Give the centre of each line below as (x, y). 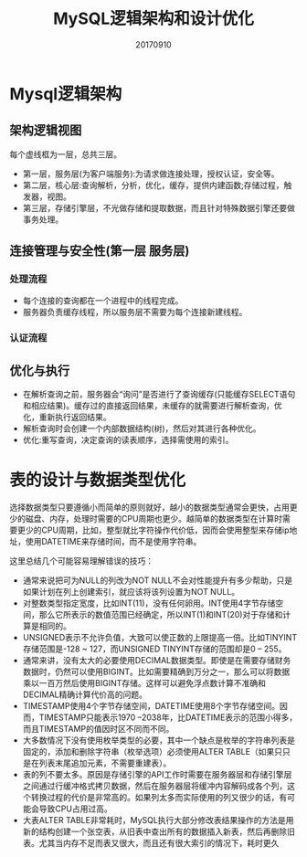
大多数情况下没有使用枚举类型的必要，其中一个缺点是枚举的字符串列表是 (159, 740)
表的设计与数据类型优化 (98, 480)
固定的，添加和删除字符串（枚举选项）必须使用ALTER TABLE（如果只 (153, 752)
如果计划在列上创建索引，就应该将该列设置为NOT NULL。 (131, 592)
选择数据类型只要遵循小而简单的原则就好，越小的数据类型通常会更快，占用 (149, 507)
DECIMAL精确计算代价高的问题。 (85, 694)
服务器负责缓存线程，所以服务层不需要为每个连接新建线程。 (135, 312)
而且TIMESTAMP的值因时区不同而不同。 (98, 729)
